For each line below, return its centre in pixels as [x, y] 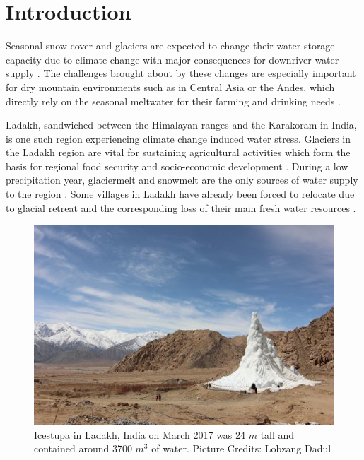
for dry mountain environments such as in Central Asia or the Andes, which [170, 87]
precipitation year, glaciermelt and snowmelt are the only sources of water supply [182, 180]
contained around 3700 [83, 448]
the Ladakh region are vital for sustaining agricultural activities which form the [178, 152]
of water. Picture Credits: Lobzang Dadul [241, 448]
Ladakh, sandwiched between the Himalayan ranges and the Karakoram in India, [181, 125]
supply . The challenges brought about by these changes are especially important [181, 73]
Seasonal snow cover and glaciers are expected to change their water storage [170, 46]
